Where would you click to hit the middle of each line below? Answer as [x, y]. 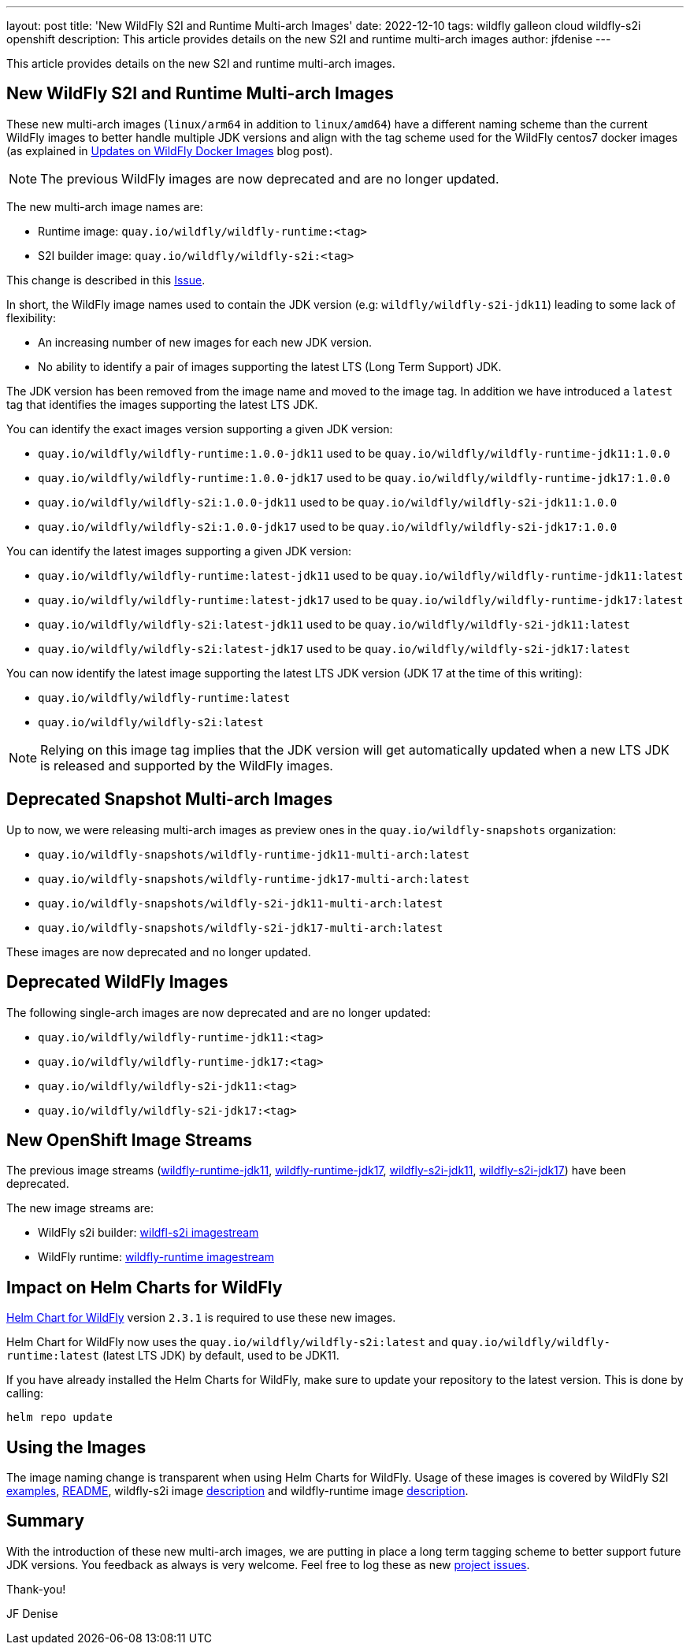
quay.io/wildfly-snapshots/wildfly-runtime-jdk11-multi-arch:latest [254, 854]
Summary [45, 1521]
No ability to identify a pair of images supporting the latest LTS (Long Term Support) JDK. [270, 366]
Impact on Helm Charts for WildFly [145, 1287]
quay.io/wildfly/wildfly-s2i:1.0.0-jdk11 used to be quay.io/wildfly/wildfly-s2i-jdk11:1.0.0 [328, 502]
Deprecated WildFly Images [117, 982]
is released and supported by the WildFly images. [187, 765]
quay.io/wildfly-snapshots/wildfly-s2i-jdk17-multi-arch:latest [241, 928]
